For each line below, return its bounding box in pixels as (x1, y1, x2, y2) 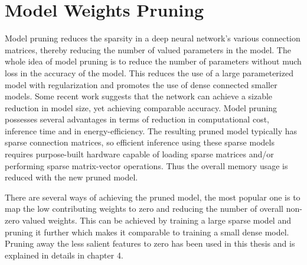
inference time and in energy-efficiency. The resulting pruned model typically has (5, 124, 297, 137)
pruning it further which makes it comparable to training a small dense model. (5, 225, 289, 238)
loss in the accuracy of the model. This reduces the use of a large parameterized (5, 66, 293, 79)
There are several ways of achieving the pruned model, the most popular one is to (5, 190, 301, 203)
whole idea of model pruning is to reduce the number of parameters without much (5, 55, 302, 67)
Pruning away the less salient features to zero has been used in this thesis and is (5, 237, 295, 250)
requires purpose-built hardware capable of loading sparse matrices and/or (5, 148, 274, 160)
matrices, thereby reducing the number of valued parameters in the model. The (5, 43, 291, 56)
